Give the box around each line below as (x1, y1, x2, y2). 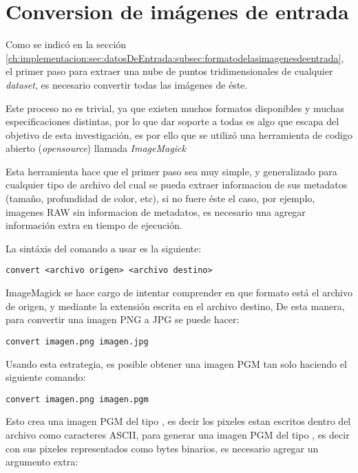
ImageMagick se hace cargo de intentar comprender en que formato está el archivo (6, 285, 352, 300)
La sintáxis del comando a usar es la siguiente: (6, 241, 202, 255)
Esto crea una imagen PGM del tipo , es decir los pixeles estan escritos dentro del (6, 414, 351, 428)
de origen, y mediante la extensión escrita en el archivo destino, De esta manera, (6, 298, 345, 313)
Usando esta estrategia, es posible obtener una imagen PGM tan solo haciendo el (6, 356, 347, 371)
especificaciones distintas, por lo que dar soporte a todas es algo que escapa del (6, 114, 339, 129)
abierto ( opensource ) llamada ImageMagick (6, 141, 186, 155)
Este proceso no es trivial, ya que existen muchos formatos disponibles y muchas (6, 100, 345, 115)
